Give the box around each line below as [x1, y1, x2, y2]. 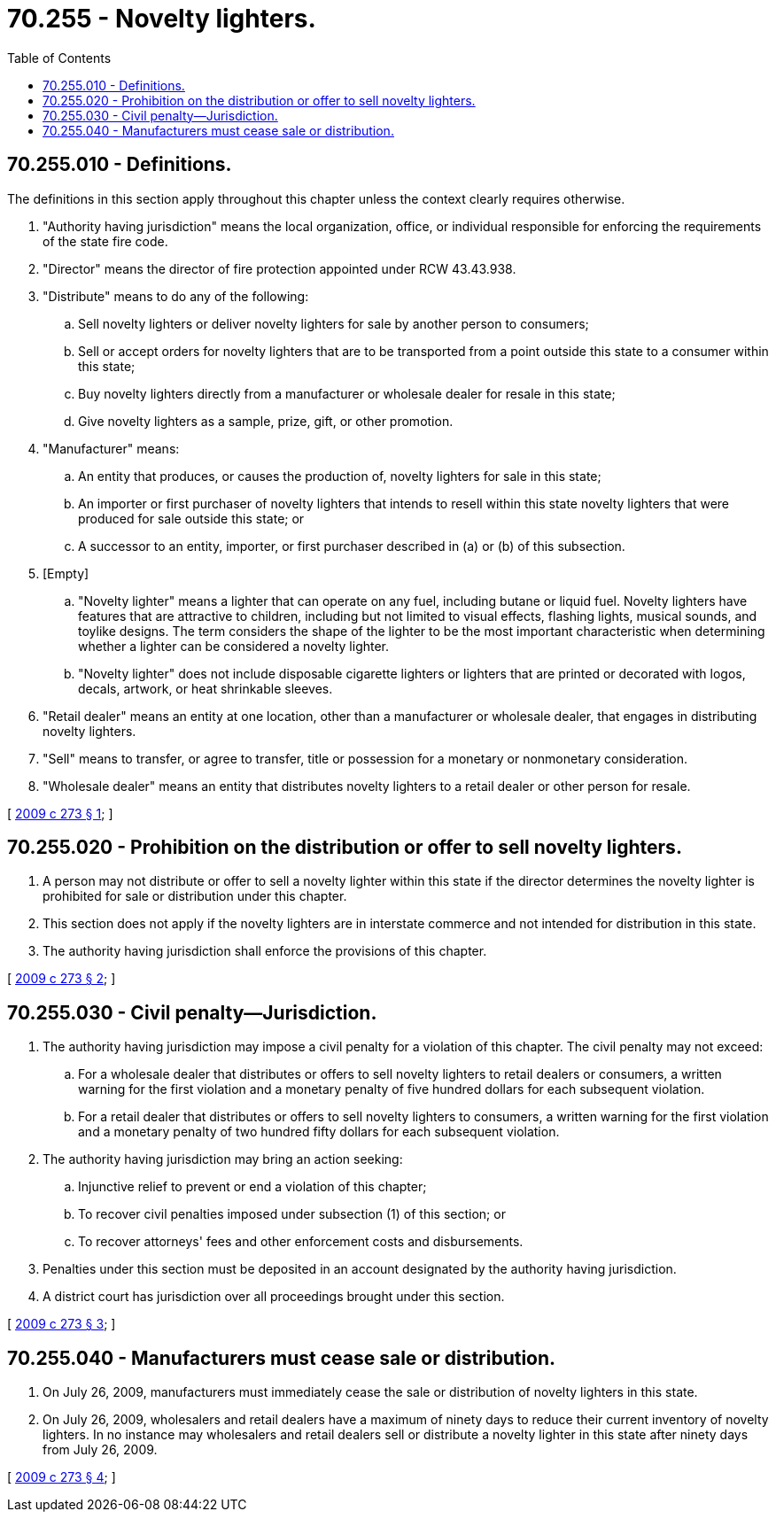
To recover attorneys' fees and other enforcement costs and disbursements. [78, 1234, 524, 1250]
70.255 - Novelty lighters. [7, 4, 316, 34]
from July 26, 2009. [43, 1442, 158, 1458]
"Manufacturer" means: [43, 440, 180, 456]
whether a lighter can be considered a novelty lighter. [78, 638, 390, 654]
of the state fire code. [43, 233, 168, 249]
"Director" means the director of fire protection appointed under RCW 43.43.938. [43, 260, 516, 276]
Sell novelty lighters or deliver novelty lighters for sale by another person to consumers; [78, 315, 589, 331]
